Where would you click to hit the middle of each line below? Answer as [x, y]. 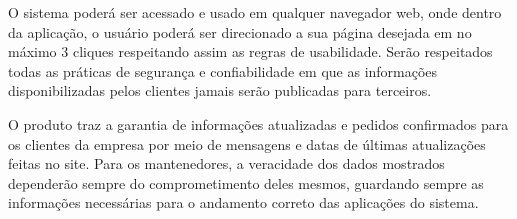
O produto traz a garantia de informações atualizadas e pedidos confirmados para [258, 123]
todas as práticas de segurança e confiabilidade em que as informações [223, 70]
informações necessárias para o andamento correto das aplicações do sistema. [243, 202]
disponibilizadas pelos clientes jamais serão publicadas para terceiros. [220, 90]
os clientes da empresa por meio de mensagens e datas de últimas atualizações [247, 143]
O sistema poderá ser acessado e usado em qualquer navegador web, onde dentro [255, 12]
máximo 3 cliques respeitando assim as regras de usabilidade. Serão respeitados [250, 51]
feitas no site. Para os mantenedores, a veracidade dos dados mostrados [226, 163]
